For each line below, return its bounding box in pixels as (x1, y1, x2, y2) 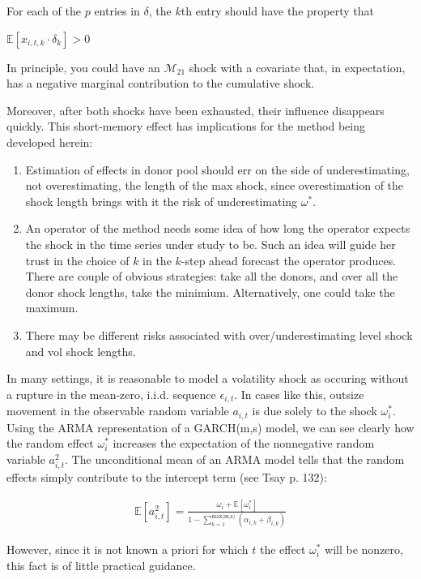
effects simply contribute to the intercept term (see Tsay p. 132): (6, 468, 327, 485)
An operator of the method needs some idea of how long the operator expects (25, 220, 410, 237)
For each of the (6, 2, 82, 19)
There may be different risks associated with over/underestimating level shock (25, 326, 413, 343)
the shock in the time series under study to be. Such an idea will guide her (25, 235, 396, 252)
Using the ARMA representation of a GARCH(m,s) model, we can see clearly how (6, 418, 415, 435)
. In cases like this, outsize (234, 385, 364, 402)
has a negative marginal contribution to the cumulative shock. (6, 75, 315, 92)
